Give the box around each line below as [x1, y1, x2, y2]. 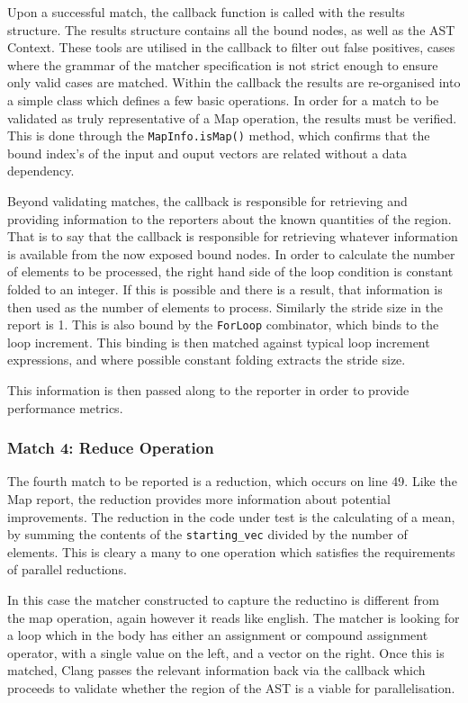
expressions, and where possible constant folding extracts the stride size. [7, 350, 406, 369]
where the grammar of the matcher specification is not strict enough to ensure [7, 55, 438, 74]
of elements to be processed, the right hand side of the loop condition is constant [7, 262, 454, 281]
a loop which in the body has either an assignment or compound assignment [7, 626, 428, 644]
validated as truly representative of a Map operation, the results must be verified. [7, 108, 457, 127]
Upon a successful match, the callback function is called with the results [7, 3, 405, 21]
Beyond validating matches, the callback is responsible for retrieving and [7, 192, 408, 210]
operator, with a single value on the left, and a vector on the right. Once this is [7, 643, 445, 662]
